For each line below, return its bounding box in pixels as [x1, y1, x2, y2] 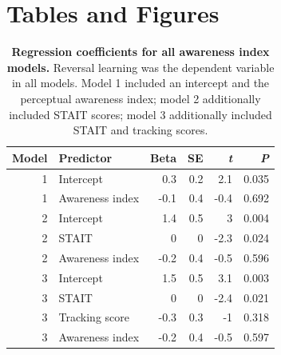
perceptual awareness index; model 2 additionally [20, 90, 261, 106]
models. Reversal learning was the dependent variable [6, 58, 275, 75]
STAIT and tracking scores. [73, 122, 208, 138]
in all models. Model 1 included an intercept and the [11, 74, 270, 91]
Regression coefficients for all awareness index [11, 43, 270, 60]
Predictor [58, 149, 113, 166]
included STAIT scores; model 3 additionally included [9, 106, 272, 122]
